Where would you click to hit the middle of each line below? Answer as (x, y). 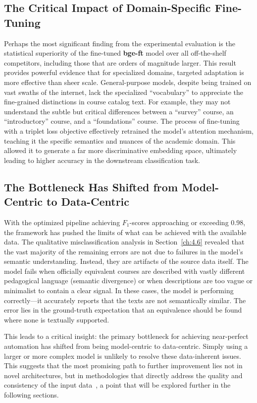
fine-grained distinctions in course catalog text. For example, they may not (117, 102)
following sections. (31, 395)
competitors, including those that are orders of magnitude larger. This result (120, 62)
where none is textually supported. (57, 319)
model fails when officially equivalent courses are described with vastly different (125, 271)
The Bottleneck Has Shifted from (91, 187)
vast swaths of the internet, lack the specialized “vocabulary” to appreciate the (124, 92)
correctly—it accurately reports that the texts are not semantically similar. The (125, 300)
